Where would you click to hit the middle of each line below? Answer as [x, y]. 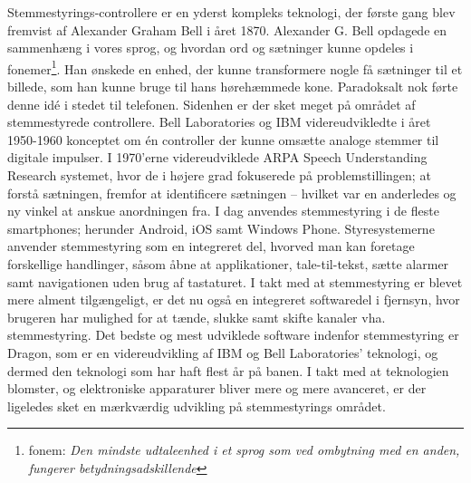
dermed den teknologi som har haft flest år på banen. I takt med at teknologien [228, 370]
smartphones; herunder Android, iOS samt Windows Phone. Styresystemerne [221, 228]
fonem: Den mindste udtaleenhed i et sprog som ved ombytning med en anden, [244, 450]
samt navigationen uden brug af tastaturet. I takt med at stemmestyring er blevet [235, 281]
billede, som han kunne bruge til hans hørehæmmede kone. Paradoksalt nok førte [233, 87]
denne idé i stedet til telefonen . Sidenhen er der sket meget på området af [211, 104]
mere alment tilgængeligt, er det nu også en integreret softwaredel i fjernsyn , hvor [234, 299]
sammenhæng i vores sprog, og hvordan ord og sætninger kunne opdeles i [211, 48]
